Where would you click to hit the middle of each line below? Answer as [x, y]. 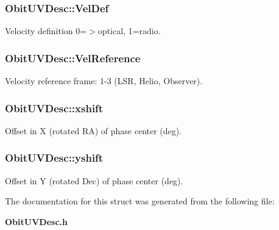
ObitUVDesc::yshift [54, 158]
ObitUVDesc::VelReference [73, 58]
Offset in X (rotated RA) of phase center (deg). [94, 130]
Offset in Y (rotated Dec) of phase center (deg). [94, 180]
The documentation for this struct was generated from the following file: [140, 201]
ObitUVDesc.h [36, 221]
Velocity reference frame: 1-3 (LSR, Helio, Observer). [104, 81]
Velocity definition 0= [46, 31]
